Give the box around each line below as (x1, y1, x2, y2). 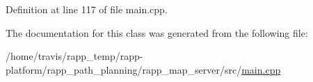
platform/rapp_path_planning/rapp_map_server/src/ (6, 62, 242, 76)
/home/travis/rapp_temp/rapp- (6, 49, 143, 63)
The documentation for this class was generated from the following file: (6, 25, 308, 40)
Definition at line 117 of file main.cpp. (6, 2, 168, 16)
